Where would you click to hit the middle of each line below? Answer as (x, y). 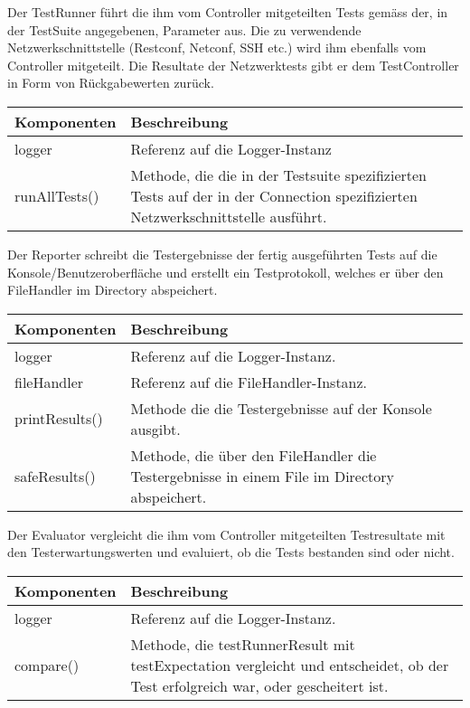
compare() (47, 665)
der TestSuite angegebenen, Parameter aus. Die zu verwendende (184, 29)
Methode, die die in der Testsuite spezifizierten (279, 175)
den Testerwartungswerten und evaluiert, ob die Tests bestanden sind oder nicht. (231, 552)
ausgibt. (155, 429)
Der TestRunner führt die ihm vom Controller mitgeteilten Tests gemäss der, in (228, 12)
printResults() (59, 419)
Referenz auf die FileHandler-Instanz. (249, 382)
